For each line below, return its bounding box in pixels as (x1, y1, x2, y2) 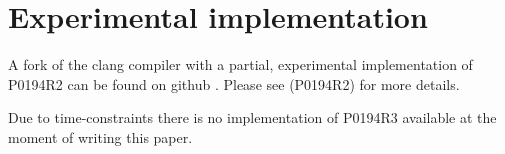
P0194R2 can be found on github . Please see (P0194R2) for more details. (8, 73, 460, 94)
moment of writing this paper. (8, 126, 193, 147)
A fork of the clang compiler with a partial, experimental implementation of (8, 54, 473, 75)
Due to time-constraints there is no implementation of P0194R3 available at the (8, 107, 497, 128)
